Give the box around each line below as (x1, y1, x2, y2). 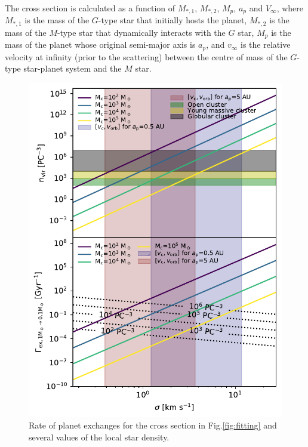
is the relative (241, 38, 291, 51)
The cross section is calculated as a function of (5, 2, 175, 14)
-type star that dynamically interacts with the (57, 26, 226, 38)
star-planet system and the (23, 62, 122, 75)
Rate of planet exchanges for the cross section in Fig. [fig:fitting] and (29, 419, 277, 431)
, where (276, 2, 304, 14)
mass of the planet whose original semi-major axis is (5, 38, 196, 51)
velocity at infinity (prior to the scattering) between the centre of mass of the (5, 50, 288, 63)
